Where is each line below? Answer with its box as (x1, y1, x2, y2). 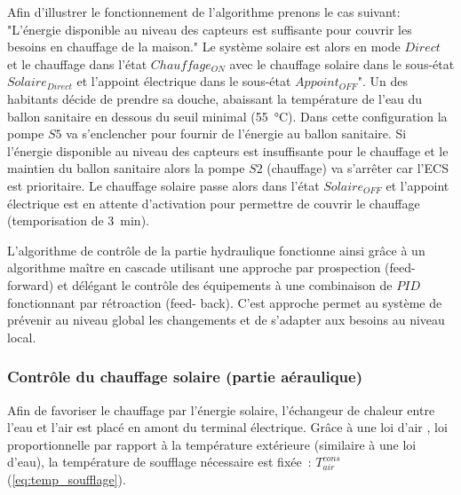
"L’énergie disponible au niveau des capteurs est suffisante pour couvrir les (7, 20, 412, 38)
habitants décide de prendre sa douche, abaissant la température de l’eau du (7, 89, 423, 107)
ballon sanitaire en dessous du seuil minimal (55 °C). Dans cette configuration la (7, 106, 448, 125)
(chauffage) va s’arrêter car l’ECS (266, 159, 449, 177)
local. (7, 327, 36, 346)
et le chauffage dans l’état (7, 54, 147, 73)
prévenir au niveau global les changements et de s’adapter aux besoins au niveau (7, 310, 445, 329)
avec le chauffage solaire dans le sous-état (229, 54, 455, 73)
